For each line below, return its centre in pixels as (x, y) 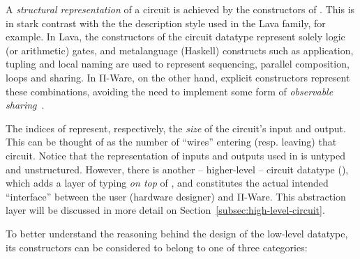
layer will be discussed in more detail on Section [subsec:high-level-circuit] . (165, 210)
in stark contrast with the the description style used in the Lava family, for (166, 23)
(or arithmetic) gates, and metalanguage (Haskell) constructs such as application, (180, 50)
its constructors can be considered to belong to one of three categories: (157, 247)
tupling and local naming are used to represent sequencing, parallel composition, (178, 64)
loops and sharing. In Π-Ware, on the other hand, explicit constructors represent (178, 77)
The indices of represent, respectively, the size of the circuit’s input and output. (176, 128)
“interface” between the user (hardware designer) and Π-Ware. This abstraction (176, 196)
